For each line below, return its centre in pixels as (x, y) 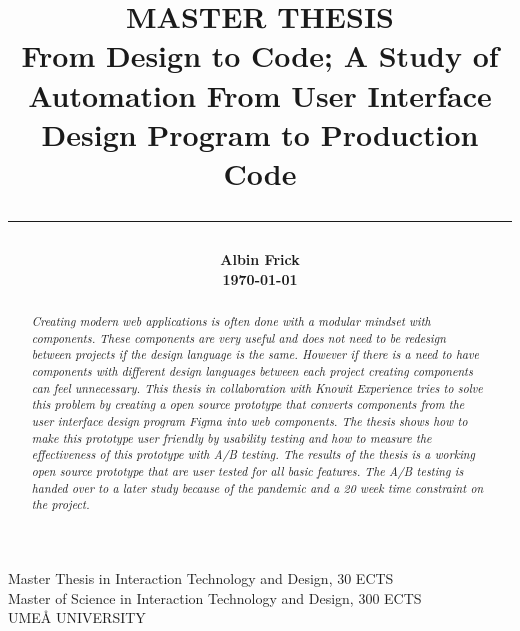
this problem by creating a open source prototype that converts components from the (248, 404)
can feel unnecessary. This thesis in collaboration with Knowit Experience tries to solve (257, 387)
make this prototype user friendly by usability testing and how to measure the (231, 437)
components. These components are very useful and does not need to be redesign (238, 337)
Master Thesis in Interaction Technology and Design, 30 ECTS (201, 577)
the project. (60, 504)
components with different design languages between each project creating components (252, 371)
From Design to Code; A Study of (260, 55)
